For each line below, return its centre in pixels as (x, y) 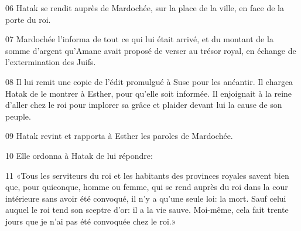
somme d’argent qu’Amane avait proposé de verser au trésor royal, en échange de (151, 50)
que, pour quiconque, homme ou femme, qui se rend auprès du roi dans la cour (147, 187)
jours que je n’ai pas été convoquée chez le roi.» (91, 221)
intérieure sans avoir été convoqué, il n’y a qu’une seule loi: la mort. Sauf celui (146, 198)
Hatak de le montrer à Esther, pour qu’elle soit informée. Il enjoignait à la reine (149, 93)
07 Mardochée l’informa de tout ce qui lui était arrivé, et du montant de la (139, 39)
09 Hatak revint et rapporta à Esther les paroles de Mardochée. (119, 136)
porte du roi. (28, 19)
